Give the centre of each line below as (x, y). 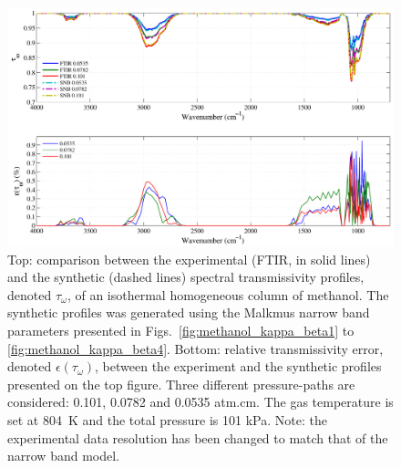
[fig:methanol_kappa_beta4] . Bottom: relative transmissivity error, (195, 348)
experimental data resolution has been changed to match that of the (198, 437)
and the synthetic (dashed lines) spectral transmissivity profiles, (186, 277)
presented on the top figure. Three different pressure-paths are (181, 384)
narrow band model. (63, 456)
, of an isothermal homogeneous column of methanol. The (228, 294)
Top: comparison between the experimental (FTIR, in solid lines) (189, 259)
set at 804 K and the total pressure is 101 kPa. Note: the (167, 420)
